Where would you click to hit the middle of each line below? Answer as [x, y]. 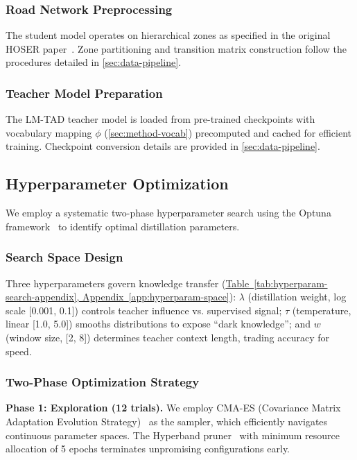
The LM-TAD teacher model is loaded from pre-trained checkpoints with [160, 119]
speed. [19, 351]
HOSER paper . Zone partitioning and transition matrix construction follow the [176, 48]
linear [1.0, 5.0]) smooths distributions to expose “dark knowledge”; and [158, 324]
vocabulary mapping [49, 132]
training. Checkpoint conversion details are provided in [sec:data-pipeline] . [163, 146]
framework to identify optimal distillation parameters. [123, 226]
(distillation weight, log [297, 297]
